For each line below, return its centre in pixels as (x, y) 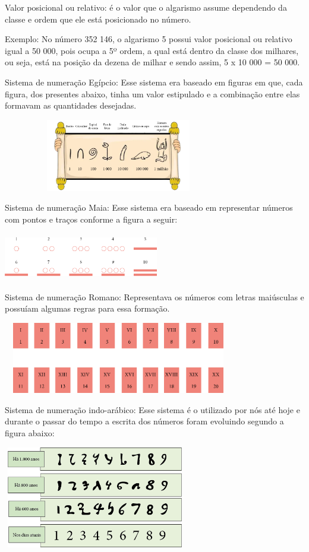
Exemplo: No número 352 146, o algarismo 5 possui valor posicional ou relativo (149, 39)
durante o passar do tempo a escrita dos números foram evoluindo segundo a (144, 421)
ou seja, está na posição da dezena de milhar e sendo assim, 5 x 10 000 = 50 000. (152, 62)
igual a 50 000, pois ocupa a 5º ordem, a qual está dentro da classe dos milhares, (152, 50)
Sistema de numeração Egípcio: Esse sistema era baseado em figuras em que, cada (154, 82)
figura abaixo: (30, 432)
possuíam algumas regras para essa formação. (87, 308)
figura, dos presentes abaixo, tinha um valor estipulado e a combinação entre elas (152, 93)
